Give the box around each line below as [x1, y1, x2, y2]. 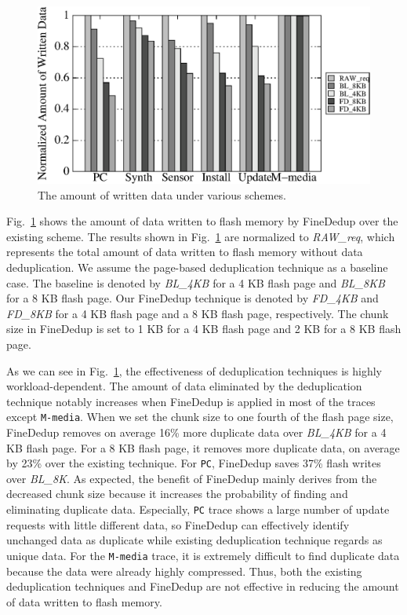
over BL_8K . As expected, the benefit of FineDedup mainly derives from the [6, 470, 377, 486]
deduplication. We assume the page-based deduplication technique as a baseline [6, 259, 388, 276]
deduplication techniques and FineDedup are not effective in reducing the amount [6, 578, 399, 595]
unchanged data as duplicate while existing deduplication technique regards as [6, 532, 383, 548]
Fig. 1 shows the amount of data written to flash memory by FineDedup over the [6, 213, 398, 229]
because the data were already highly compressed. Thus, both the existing [6, 562, 362, 579]
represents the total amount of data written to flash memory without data [6, 243, 363, 260]
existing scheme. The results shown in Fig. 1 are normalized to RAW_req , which [6, 228, 395, 244]
